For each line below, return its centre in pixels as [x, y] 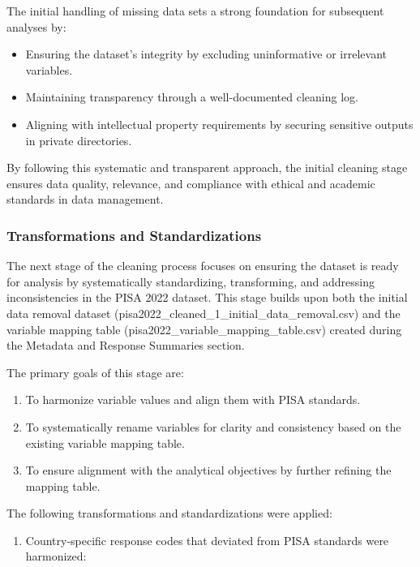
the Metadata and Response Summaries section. [126, 345]
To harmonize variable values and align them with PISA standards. [193, 399]
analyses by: [36, 26]
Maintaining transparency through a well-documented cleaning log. [192, 97]
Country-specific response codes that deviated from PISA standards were [207, 540]
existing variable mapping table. [105, 442]
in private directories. [79, 140]
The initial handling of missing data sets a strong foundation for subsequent [195, 11]
